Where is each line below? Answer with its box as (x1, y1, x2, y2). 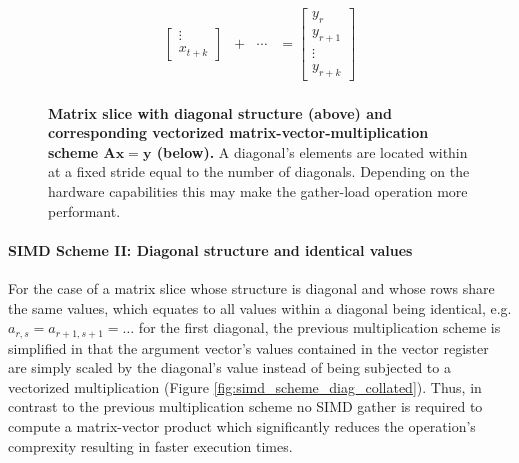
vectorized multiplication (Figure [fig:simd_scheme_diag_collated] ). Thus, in (8, 376, 482, 397)
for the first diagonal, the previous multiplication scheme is (138, 317, 501, 338)
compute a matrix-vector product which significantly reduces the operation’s (8, 415, 476, 436)
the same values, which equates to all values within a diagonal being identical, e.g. (8, 297, 512, 318)
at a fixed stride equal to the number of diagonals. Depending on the (48, 161, 470, 182)
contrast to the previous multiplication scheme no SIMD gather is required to (8, 396, 483, 417)
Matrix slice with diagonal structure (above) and (48, 102, 392, 123)
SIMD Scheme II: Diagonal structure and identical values (8, 239, 413, 260)
